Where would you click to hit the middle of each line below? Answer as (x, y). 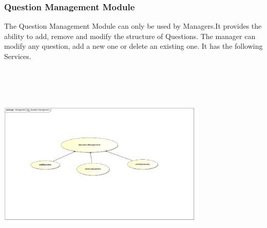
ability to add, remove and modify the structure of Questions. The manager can (130, 36)
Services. (18, 56)
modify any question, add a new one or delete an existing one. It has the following (133, 46)
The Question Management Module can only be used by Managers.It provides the (133, 26)
